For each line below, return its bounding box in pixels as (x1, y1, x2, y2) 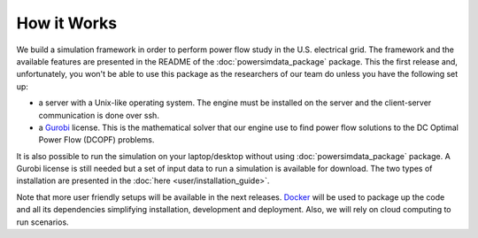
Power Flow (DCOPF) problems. (38, 134, 155, 145)
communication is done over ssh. (38, 110, 159, 120)
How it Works (16, 13, 118, 33)
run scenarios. (16, 217, 70, 227)
